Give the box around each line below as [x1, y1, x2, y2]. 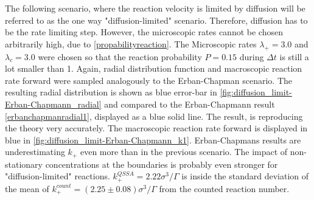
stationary [5, 157, 43, 170]
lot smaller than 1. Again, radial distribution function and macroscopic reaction [5, 62, 302, 75]
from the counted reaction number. [159, 182, 290, 195]
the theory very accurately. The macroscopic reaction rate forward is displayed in [5, 122, 308, 134]
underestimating [5, 145, 65, 158]
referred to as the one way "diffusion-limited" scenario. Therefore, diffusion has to [5, 13, 308, 26]
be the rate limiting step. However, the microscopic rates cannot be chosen [5, 26, 283, 38]
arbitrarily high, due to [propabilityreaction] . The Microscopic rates [5, 37, 257, 50]
